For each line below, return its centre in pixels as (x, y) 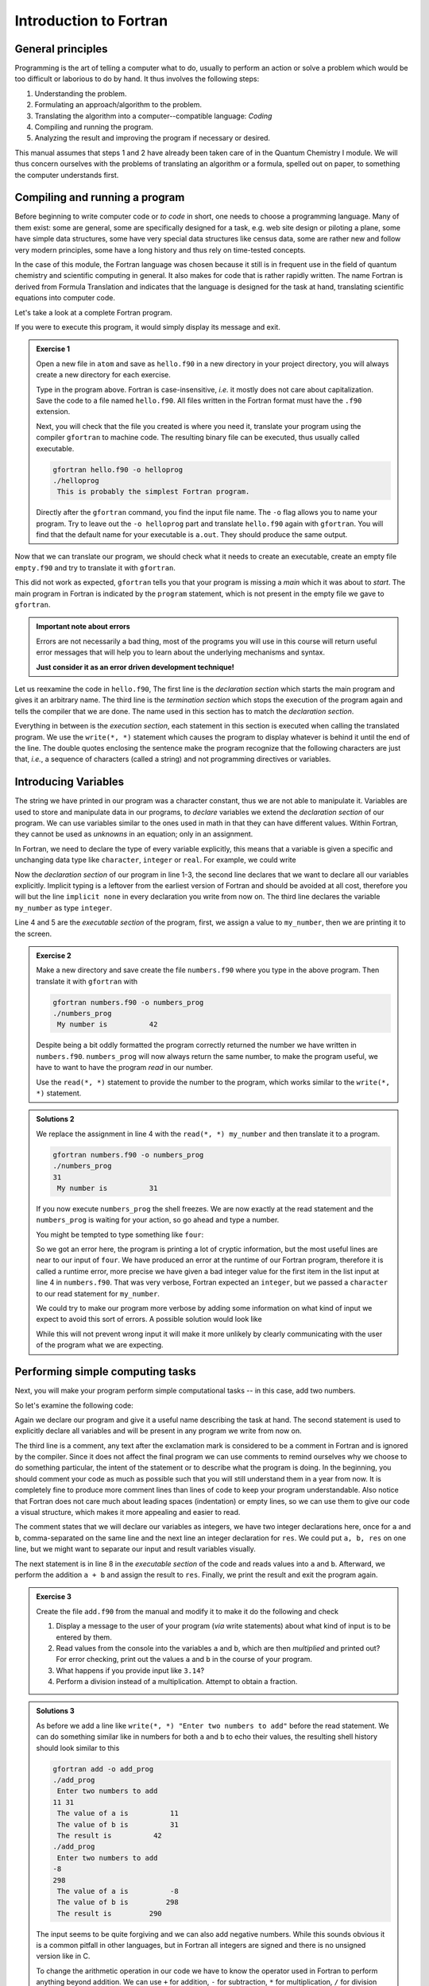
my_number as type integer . (64, 908)
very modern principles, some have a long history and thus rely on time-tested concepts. (160, 249)
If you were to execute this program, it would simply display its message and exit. (148, 327)
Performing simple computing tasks (105, 1372)
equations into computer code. (65, 298)
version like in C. (63, 1956)
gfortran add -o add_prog (103, 1769)
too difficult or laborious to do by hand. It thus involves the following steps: (137, 79)
